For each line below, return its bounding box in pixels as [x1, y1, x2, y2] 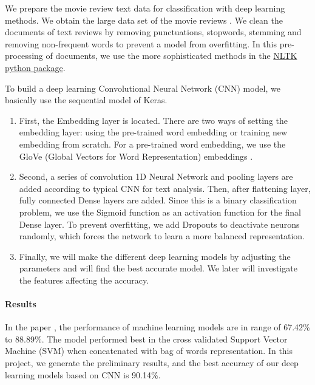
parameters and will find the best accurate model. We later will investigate [19, 262, 297, 274]
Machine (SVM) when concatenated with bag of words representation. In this [5, 344, 293, 357]
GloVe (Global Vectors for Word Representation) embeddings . [19, 149, 253, 162]
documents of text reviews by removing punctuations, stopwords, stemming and [5, 26, 302, 38]
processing [5, 49, 43, 62]
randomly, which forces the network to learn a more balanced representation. [19, 230, 305, 242]
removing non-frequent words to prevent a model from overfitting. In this [5, 37, 277, 50]
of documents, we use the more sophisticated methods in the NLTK [46, 49, 297, 62]
